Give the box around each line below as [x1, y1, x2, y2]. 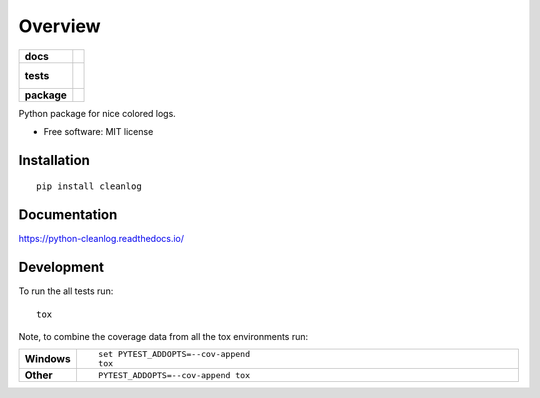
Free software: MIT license [43, 125, 154, 137]
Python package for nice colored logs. [18, 107, 177, 119]
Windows [24, 352, 71, 366]
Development [18, 259, 105, 276]
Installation [18, 151, 90, 169]
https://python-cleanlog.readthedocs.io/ [18, 233, 185, 245]
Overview [18, 15, 101, 37]
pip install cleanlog [36, 181, 142, 192]
